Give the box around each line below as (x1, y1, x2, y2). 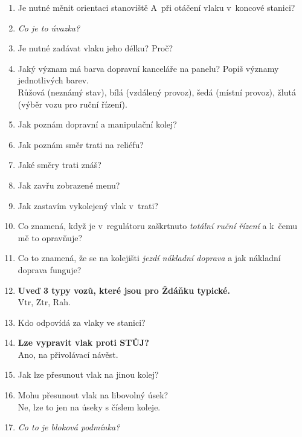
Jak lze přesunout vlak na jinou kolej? (18, 368, 159, 381)
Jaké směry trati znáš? (18, 158, 101, 171)
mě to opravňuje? (18, 231, 83, 244)
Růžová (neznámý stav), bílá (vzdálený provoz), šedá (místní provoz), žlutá (18, 85, 296, 98)
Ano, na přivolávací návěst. (18, 348, 118, 360)
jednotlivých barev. (18, 74, 89, 86)
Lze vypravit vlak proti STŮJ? (18, 336, 149, 349)
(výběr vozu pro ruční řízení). (18, 97, 127, 110)
